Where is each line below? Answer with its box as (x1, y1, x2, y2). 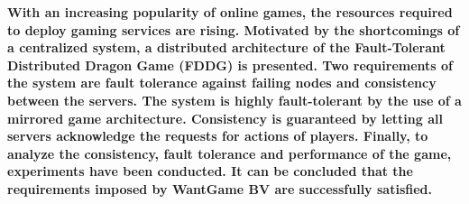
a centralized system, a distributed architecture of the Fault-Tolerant (7, 38, 446, 57)
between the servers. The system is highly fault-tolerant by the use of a (7, 90, 462, 109)
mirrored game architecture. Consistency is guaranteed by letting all (7, 108, 443, 127)
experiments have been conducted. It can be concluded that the (7, 162, 413, 181)
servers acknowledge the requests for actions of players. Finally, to (7, 126, 428, 145)
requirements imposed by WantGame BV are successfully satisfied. (7, 179, 432, 198)
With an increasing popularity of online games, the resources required (7, 3, 453, 21)
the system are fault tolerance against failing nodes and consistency (7, 73, 437, 92)
